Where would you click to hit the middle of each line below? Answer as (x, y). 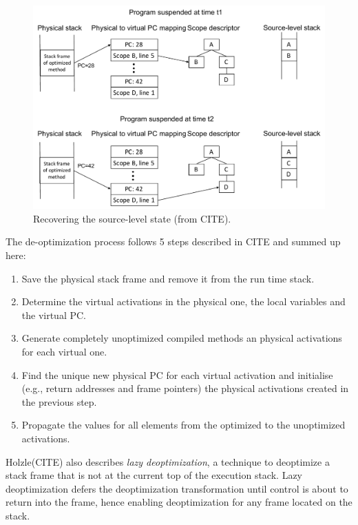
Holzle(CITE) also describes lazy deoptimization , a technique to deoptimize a (168, 461)
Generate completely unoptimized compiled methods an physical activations (182, 338)
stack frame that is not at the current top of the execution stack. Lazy (154, 475)
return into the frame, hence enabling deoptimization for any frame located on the (179, 502)
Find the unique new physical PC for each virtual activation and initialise (177, 374)
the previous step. (59, 401)
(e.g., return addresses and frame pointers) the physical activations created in (185, 388)
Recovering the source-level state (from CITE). (132, 218)
